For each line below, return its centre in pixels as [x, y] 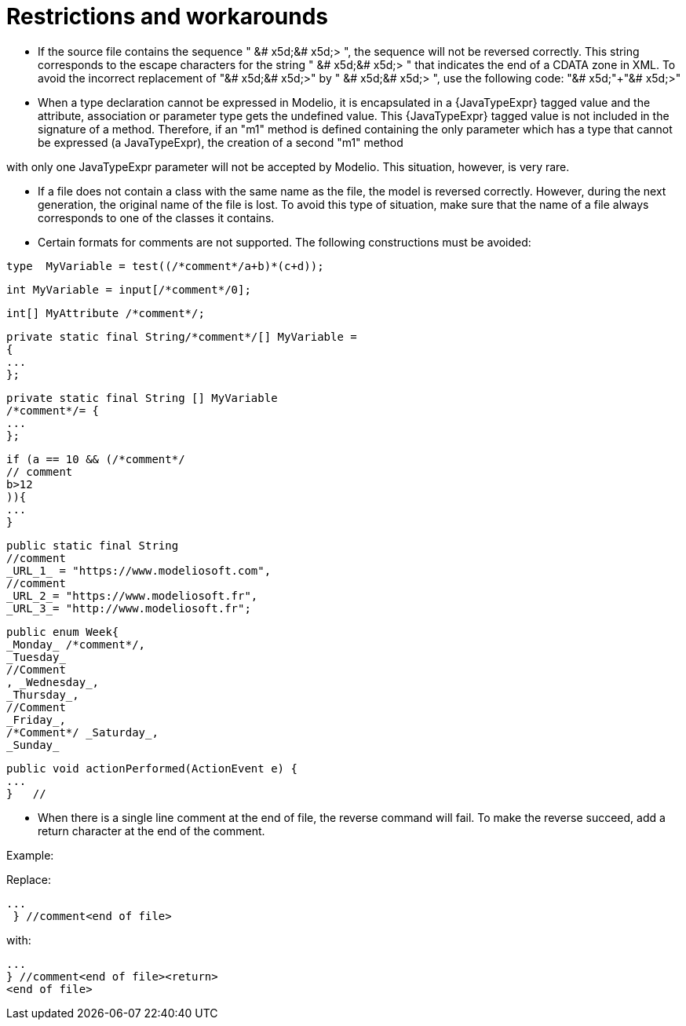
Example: [30, 855]
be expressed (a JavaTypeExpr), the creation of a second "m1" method [221, 142]
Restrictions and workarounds [167, 16]
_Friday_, [36, 719]
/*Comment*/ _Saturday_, [82, 732]
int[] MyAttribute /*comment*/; [106, 313]
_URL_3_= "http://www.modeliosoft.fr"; [129, 608]
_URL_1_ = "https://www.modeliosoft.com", [139, 570]
